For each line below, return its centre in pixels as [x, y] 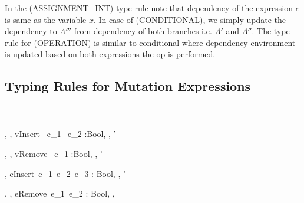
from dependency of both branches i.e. [143, 31]
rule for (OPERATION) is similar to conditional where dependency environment [150, 42]
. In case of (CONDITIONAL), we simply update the [190, 19]
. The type [271, 31]
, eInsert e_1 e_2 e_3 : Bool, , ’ [65, 173]
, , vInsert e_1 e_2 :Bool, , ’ [60, 134]
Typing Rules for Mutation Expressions [128, 86]
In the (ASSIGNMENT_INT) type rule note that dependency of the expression [149, 8]
